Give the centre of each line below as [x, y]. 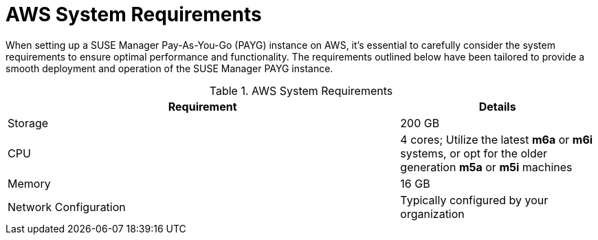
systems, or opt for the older [474, 153]
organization [432, 214]
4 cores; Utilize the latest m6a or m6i [497, 139]
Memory [29, 183]
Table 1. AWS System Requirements [301, 90]
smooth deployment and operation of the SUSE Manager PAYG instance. [169, 68]
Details [497, 106]
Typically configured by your [474, 200]
